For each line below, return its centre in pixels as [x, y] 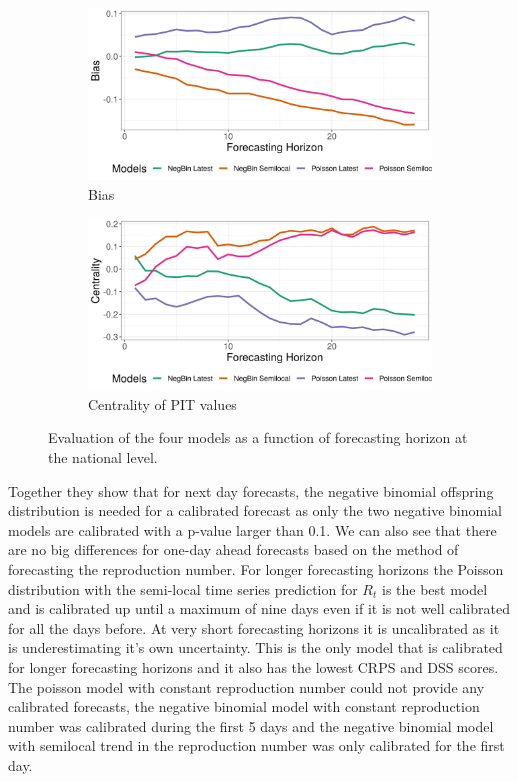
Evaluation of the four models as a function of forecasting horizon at [258, 437]
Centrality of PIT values [162, 403]
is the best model [434, 588]
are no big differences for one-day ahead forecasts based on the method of [233, 549]
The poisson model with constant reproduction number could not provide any [246, 686]
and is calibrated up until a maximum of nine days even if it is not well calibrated [259, 608]
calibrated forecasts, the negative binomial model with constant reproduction [244, 706]
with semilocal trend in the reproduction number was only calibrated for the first [256, 745]
